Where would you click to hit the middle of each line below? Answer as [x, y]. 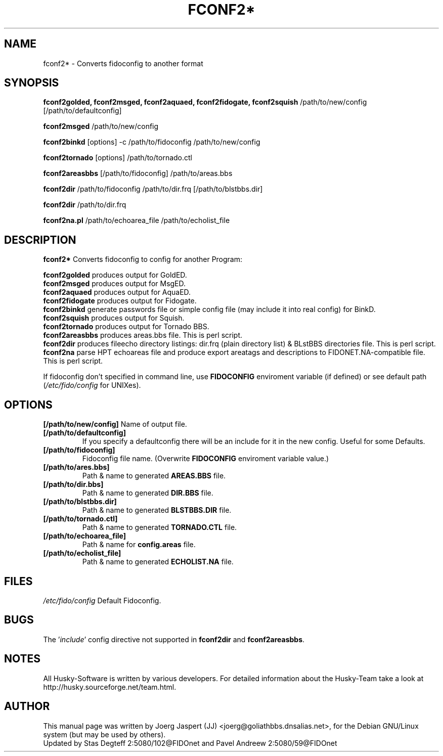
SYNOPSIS [32, 83]
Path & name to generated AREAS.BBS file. [154, 476]
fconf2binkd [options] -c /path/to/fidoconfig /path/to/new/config [152, 142]
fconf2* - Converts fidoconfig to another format [123, 63]
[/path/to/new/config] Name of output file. [115, 424]
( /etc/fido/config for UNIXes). [92, 385]
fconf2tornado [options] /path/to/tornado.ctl [118, 158]
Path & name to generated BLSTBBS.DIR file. [157, 510]
